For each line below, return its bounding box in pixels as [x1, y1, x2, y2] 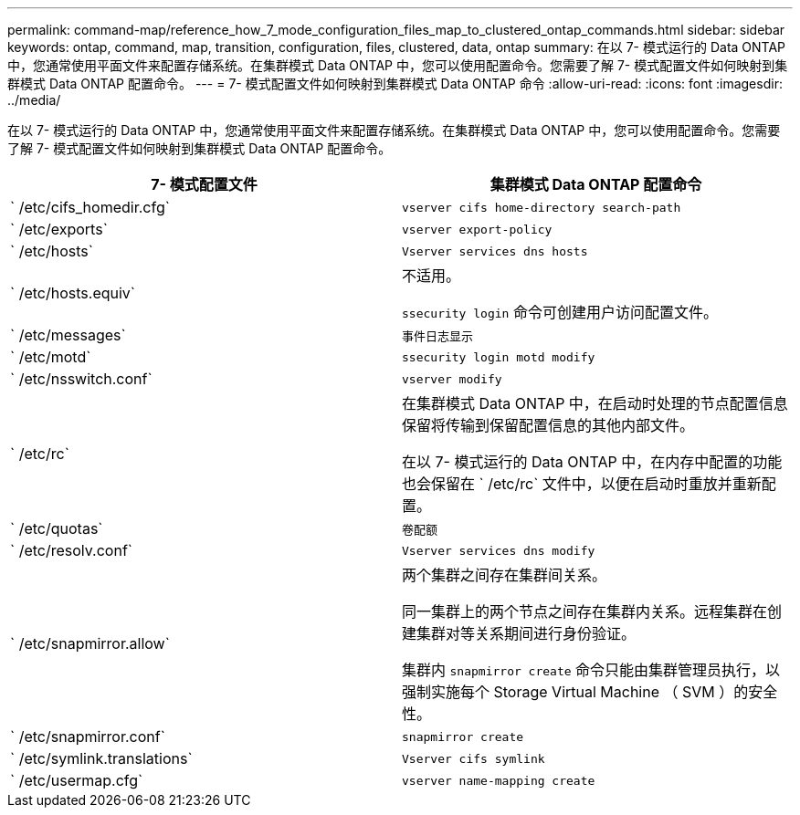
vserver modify [402, 371, 502, 386]
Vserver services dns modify [402, 543, 595, 558]
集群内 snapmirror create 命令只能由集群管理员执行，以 [402, 661, 781, 679]
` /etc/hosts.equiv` [10, 284, 135, 302]
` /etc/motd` [10, 348, 91, 366]
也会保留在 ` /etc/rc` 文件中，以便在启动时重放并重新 [402, 475, 762, 493]
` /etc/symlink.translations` [10, 749, 193, 768]
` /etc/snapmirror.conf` [10, 727, 165, 746]
